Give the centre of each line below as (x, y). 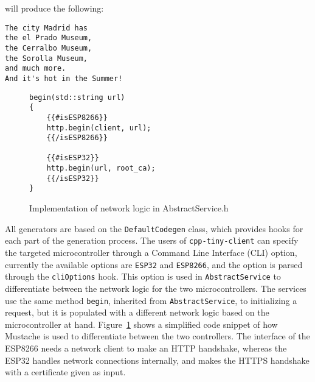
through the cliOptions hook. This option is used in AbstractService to (143, 276)
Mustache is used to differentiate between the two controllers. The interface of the (157, 336)
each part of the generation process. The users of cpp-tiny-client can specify (152, 240)
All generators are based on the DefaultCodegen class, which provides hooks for (154, 228)
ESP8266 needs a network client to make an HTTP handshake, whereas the (146, 348)
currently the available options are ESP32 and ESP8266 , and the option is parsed (154, 264)
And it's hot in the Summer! (64, 78)
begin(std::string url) (77, 97)
